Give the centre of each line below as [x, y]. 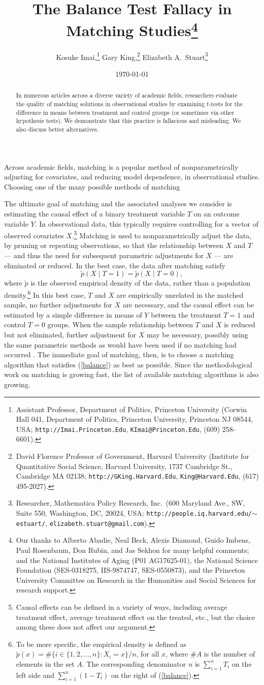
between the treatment [186, 314]
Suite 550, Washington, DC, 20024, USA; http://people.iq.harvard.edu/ [134, 513]
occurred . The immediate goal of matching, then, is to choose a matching [119, 354]
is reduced [240, 324]
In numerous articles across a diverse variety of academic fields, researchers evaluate [127, 95]
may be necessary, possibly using [197, 334]
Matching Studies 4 [132, 29]
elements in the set [45, 663]
